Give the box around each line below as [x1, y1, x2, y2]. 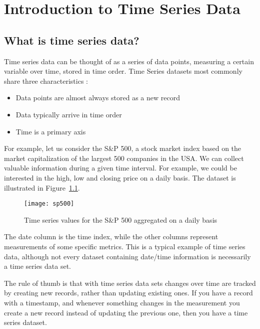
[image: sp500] [24, 200, 74, 208]
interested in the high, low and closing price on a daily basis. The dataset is [4, 172, 236, 183]
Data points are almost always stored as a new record [15, 92, 180, 103]
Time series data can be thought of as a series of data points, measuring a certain [4, 56, 254, 66]
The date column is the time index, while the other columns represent [4, 231, 218, 242]
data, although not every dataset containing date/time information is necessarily [4, 251, 251, 261]
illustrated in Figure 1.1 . [4, 182, 80, 193]
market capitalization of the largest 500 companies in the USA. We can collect [4, 152, 244, 163]
